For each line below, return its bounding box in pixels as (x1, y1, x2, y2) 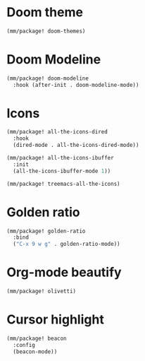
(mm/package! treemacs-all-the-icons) (6, 180, 120, 187)
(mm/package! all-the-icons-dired (6, 129, 108, 136)
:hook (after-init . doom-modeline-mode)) (13, 81, 139, 88)
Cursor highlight (6, 312, 105, 328)
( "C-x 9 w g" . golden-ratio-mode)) (13, 241, 120, 248)
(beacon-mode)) (13, 348, 58, 355)
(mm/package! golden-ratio (6, 227, 86, 235)
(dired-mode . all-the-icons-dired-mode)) (13, 142, 139, 149)
